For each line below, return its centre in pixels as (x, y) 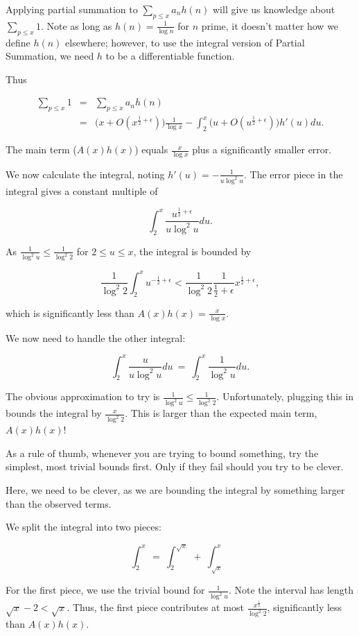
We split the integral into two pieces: (84, 527)
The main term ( (41, 149)
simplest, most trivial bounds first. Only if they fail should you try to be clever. (175, 466)
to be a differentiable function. (170, 56)
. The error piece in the (293, 174)
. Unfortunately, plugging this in (285, 396)
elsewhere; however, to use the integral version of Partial (185, 42)
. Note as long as (76, 25)
